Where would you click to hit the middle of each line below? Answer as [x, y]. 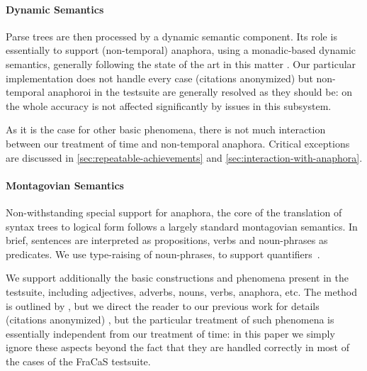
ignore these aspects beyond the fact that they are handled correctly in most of [178, 347]
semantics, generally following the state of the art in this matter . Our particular [181, 63]
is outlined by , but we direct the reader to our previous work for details [163, 305]
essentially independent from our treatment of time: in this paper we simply [170, 333]
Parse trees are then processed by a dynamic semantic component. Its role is [171, 36]
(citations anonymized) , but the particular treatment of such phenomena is [170, 320]
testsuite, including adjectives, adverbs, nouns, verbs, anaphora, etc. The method [182, 291]
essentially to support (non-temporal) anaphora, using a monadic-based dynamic [181, 50]
